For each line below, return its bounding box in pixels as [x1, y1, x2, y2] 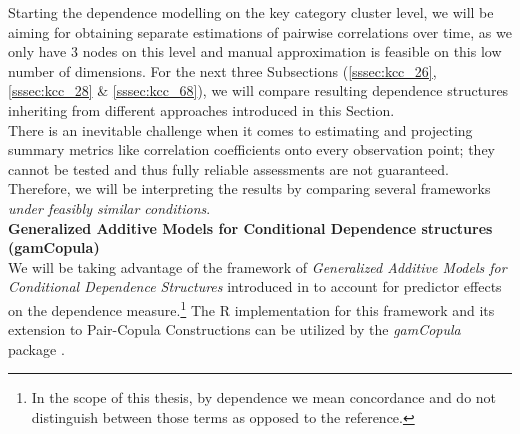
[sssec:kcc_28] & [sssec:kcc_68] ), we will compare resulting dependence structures [8, 80, 509, 101]
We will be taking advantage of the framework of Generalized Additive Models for [8, 256, 507, 277]
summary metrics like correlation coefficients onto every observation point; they [8, 139, 496, 160]
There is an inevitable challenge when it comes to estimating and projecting [8, 119, 473, 140]
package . [8, 338, 65, 359]
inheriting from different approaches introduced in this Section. [8, 99, 395, 120]
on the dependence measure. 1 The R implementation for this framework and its [8, 296, 495, 320]
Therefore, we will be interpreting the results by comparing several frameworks [8, 178, 491, 199]
